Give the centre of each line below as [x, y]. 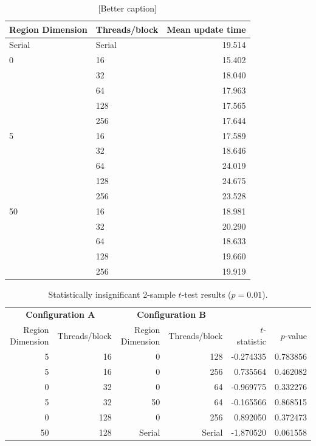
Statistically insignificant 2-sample [112, 294]
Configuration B [171, 314]
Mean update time [206, 29]
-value [296, 335]
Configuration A [60, 314]
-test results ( [206, 294]
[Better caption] [127, 8]
